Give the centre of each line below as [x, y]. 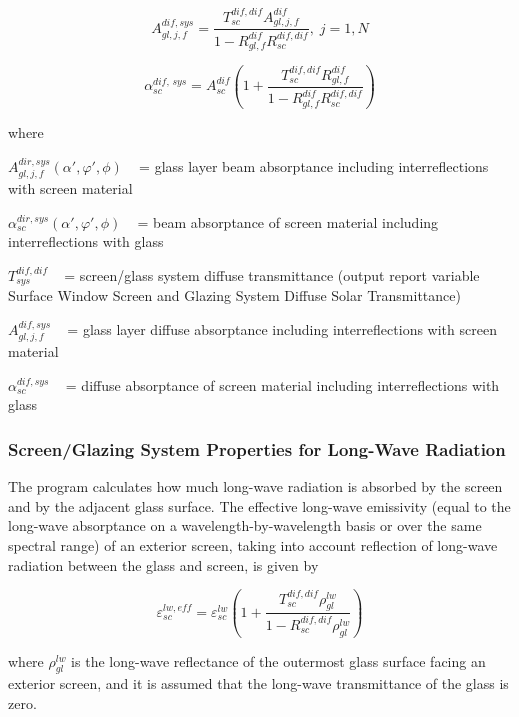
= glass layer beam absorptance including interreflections [314, 165]
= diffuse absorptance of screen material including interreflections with [282, 384]
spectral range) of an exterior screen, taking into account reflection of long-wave [253, 544]
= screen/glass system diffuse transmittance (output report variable [272, 274]
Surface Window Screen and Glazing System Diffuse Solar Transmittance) [234, 295]
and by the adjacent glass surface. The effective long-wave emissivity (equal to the [259, 505]
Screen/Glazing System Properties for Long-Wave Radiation [257, 448]
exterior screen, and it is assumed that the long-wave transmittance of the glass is [258, 683]
